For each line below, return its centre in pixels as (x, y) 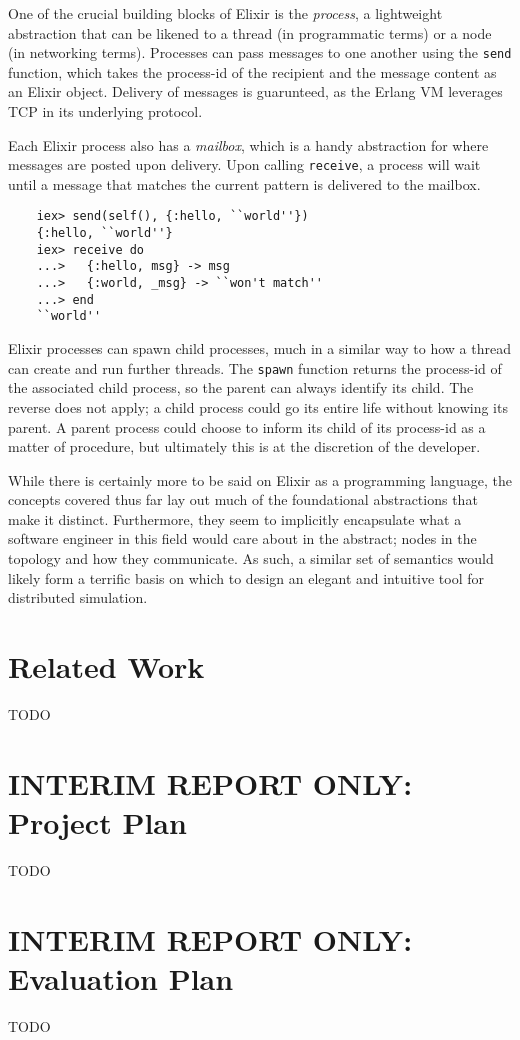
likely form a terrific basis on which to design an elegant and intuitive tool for (246, 577)
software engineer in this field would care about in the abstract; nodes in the (242, 538)
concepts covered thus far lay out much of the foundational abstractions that (243, 499)
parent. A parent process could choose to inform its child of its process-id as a (247, 426)
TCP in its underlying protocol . (105, 111)
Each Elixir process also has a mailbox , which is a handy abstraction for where (248, 144)
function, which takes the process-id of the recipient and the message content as (252, 71)
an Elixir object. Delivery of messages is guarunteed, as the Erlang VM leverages (255, 91)
